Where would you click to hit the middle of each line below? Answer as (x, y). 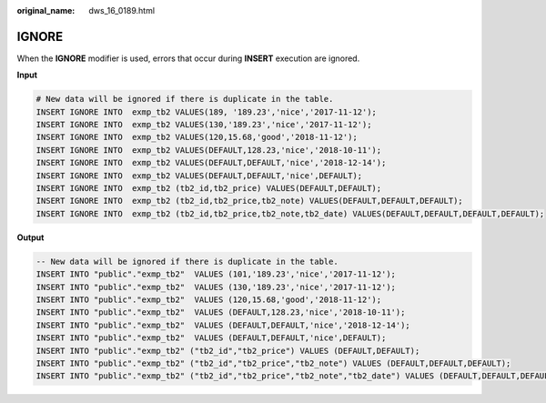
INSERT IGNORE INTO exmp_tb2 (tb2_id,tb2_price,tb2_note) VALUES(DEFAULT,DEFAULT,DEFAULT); (249, 201)
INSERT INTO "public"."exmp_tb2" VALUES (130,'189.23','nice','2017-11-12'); (216, 287)
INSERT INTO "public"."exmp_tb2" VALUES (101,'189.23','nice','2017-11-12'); (216, 274)
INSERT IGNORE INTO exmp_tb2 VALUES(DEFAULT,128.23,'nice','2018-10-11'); (209, 150)
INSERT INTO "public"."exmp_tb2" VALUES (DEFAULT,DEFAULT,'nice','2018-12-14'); (223, 325)
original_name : (46, 10)
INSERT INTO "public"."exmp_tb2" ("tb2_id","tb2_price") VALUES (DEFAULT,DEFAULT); (228, 351)
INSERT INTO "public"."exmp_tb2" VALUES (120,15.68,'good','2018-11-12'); (209, 299)
